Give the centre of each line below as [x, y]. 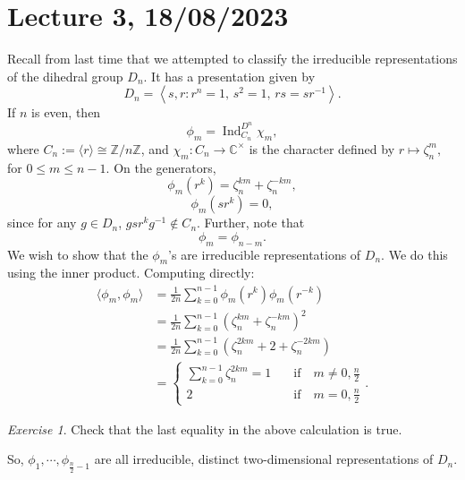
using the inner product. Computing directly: [131, 273]
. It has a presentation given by [229, 76]
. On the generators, [161, 167]
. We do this [414, 254]
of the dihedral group [65, 76]
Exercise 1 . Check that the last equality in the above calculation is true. [205, 429]
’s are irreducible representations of [265, 254]
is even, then [66, 112]
